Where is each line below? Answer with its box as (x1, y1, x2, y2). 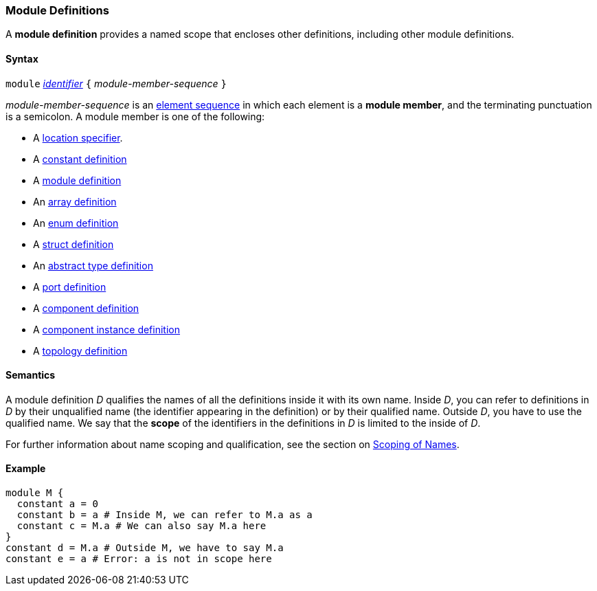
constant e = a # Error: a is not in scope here (5, 553, 272, 565)
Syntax (5, 52, 38, 65)
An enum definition (33, 216, 119, 229)
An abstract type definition (33, 259, 153, 271)
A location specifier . (33, 131, 123, 144)
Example (5, 462, 46, 475)
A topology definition (33, 344, 128, 357)
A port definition (33, 280, 106, 293)
